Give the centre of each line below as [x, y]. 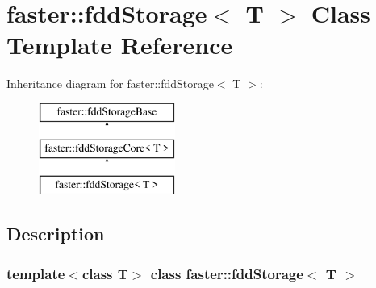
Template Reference [120, 45]
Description [56, 234]
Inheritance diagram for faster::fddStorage [110, 83]
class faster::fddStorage [227, 273]
